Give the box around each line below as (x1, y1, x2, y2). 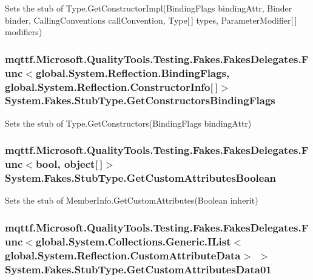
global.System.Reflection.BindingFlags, (35, 65, 230, 80)
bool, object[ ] (35, 156, 103, 172)
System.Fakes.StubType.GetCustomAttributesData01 (5, 261, 272, 276)
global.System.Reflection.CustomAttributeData (5, 247, 241, 262)
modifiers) (5, 25, 42, 38)
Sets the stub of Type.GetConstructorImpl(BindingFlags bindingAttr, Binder (5, 2, 292, 14)
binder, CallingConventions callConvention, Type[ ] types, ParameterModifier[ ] (5, 13, 297, 26)
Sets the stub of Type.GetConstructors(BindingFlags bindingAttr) (5, 116, 252, 129)
